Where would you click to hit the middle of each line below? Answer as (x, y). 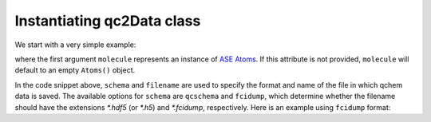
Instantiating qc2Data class (108, 21)
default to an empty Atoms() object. (75, 70)
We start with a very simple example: (75, 45)
